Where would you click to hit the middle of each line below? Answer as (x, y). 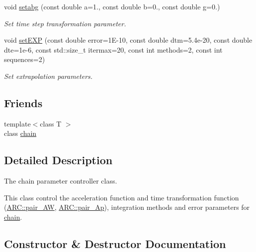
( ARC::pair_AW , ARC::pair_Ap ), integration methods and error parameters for (127, 207)
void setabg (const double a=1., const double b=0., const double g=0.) (112, 6)
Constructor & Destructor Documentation (115, 243)
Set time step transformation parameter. (65, 23)
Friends (23, 102)
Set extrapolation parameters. (48, 76)
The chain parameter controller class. (61, 181)
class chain (20, 133)
